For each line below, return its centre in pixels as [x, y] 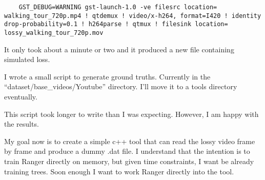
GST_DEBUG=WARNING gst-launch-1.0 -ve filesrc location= [118, 7]
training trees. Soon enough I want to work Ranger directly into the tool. [119, 171]
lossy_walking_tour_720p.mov [54, 33]
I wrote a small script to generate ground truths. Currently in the [107, 76]
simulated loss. [27, 59]
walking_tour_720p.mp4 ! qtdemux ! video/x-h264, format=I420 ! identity [133, 16]
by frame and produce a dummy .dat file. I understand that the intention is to [127, 151]
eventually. [21, 96]
